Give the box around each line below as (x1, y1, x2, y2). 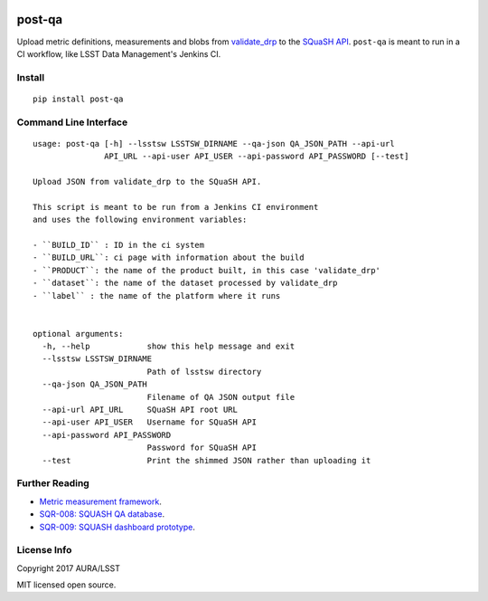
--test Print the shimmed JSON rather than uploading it (42, 455, 371, 465)
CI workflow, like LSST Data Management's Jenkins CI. (16, 48, 221, 59)
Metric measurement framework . (39, 496, 162, 507)
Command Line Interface (16, 116, 128, 129)
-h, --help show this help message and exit (42, 341, 296, 352)
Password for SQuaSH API (146, 443, 258, 453)
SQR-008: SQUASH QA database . (39, 509, 165, 520)
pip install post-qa (33, 93, 124, 104)
